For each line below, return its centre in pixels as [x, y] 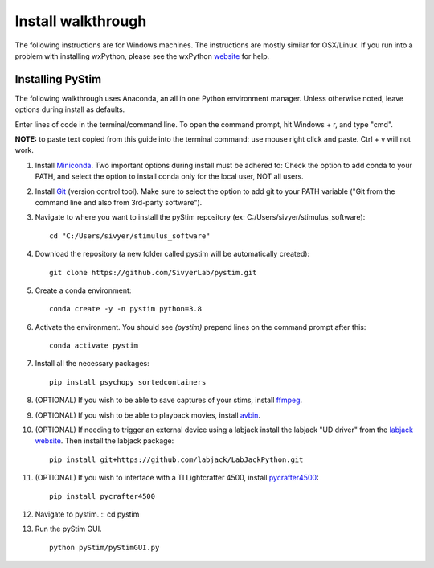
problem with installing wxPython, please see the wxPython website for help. [142, 56]
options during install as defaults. [70, 109]
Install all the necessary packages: [92, 364]
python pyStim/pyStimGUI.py [104, 547]
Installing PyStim [58, 79]
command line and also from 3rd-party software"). [119, 202]
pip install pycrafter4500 [102, 496]
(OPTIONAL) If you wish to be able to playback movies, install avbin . [148, 415]
